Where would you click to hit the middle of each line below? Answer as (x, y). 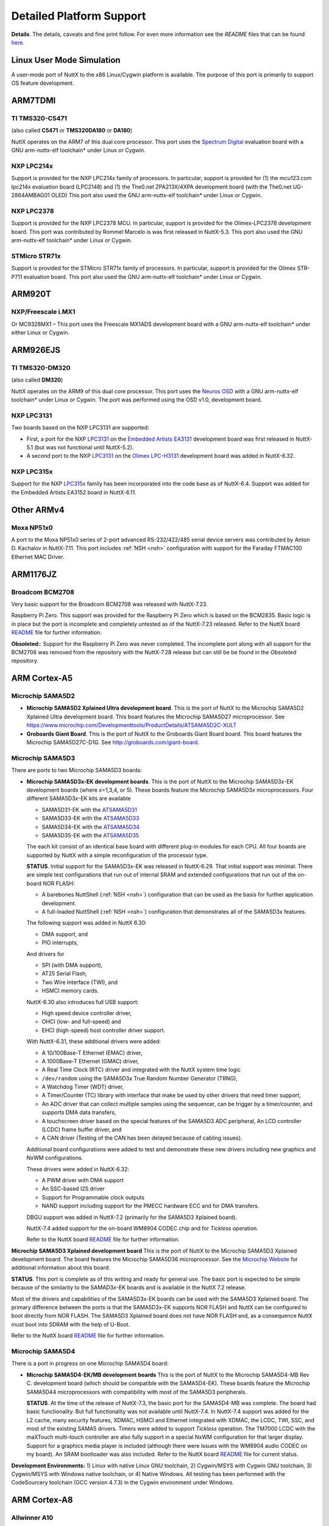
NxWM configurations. (55, 1158)
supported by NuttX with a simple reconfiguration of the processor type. (117, 855)
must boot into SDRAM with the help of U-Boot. (71, 1324)
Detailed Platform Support (79, 16)
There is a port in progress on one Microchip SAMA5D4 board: (90, 1364)
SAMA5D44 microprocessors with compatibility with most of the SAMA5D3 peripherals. (136, 1392)
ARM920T (31, 294)
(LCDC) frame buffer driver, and (82, 1130)
